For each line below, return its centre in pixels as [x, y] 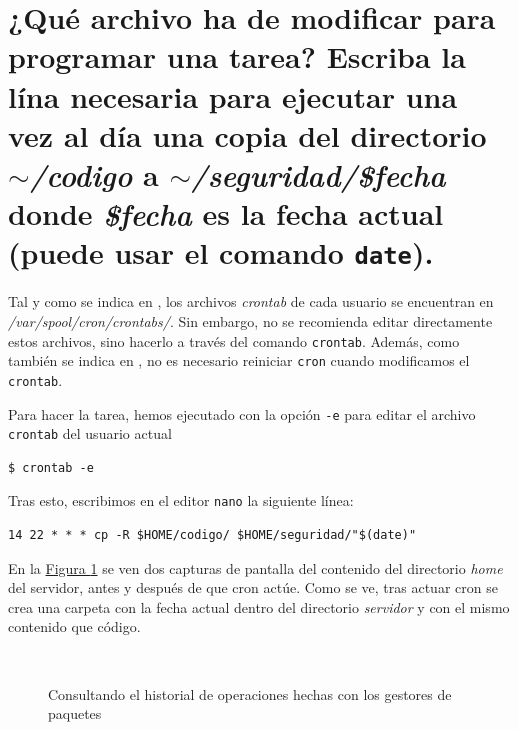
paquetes [75, 713]
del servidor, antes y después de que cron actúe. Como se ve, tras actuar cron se [253, 587]
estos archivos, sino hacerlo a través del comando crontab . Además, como [234, 340]
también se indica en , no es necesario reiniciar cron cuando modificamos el [239, 360]
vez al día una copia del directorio [247, 134]
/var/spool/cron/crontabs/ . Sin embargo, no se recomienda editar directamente [250, 320]
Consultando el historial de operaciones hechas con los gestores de [250, 693]
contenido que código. [74, 626]
